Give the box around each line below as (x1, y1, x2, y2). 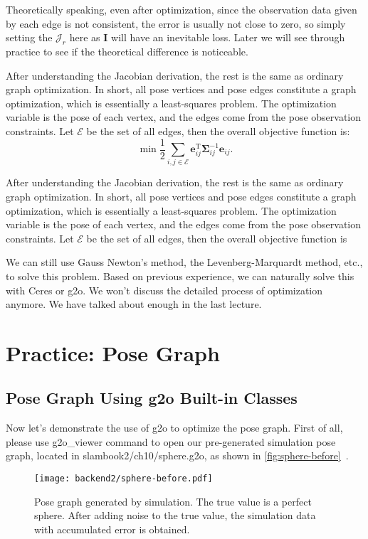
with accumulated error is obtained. (34, 521, 190, 536)
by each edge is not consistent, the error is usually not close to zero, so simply (6, 16, 346, 31)
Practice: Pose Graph (6, 338, 220, 367)
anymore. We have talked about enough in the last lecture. (6, 297, 262, 311)
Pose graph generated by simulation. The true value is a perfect (34, 493, 312, 508)
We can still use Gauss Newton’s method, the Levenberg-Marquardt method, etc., (6, 255, 363, 269)
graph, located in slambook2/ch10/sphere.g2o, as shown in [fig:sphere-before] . (6, 448, 349, 463)
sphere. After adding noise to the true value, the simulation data (34, 508, 316, 523)
